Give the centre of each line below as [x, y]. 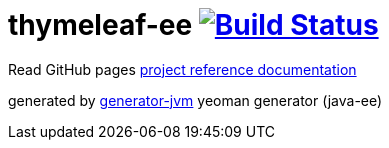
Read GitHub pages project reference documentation [182, 69]
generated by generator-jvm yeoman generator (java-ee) [195, 100]
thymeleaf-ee [100, 25]
